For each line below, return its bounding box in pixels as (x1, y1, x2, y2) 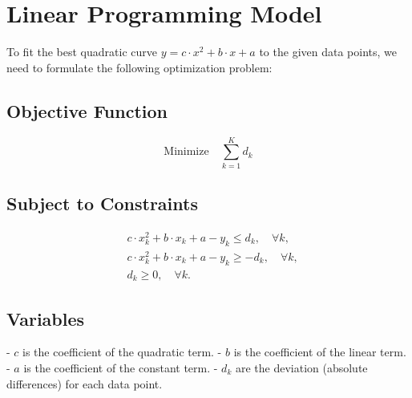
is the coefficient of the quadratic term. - (22, 343, 222, 360)
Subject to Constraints (6, 191, 198, 216)
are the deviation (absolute (235, 359, 368, 376)
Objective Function (6, 98, 168, 123)
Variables (6, 306, 85, 331)
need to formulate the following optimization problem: (6, 59, 273, 75)
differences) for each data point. (6, 375, 163, 392)
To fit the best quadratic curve (6, 43, 157, 60)
